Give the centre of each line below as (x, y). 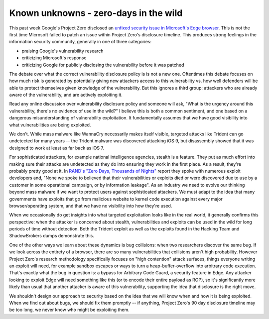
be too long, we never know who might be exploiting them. (69, 310)
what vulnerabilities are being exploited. (50, 125)
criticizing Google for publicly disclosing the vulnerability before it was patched (103, 65)
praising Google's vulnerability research (63, 51)
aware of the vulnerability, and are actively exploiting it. (66, 95)
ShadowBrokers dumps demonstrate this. (52, 236)
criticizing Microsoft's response (54, 58)
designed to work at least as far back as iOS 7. (57, 148)
